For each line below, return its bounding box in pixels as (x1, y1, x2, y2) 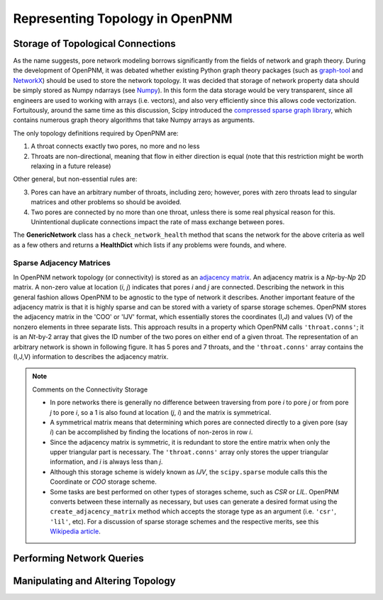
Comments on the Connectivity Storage (32, 385, 148, 394)
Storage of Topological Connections (13, 38, 177, 50)
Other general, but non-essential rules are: (13, 174, 138, 184)
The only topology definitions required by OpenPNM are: (13, 128, 179, 138)
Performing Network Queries (13, 552, 145, 565)
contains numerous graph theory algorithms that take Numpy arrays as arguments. (13, 116, 255, 124)
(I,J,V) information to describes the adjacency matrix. (13, 352, 169, 361)
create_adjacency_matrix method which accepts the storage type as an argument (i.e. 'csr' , (50, 507, 337, 516)
